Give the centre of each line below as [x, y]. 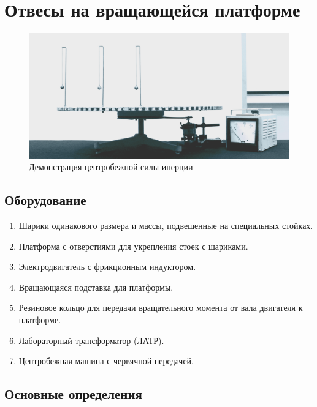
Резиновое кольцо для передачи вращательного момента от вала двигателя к [161, 308]
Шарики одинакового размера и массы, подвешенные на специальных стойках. [166, 226]
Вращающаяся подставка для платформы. [96, 287]
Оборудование [45, 200]
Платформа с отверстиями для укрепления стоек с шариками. [133, 246]
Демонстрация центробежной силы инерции [111, 167]
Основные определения [73, 394]
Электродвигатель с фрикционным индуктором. [107, 267]
